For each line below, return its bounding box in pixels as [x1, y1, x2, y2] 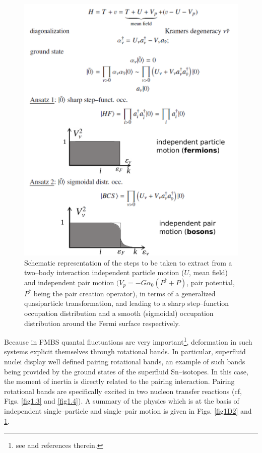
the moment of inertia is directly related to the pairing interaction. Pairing [4, 376, 235, 386]
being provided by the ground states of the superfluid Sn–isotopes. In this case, [4, 366, 248, 376]
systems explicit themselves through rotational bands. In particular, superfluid [4, 346, 246, 357]
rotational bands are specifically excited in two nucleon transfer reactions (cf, [4, 385, 242, 396]
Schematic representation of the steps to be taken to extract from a [24, 257, 232, 268]
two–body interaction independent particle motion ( [24, 267, 184, 278]
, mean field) [189, 267, 228, 278]
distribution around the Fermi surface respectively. [24, 317, 180, 328]
